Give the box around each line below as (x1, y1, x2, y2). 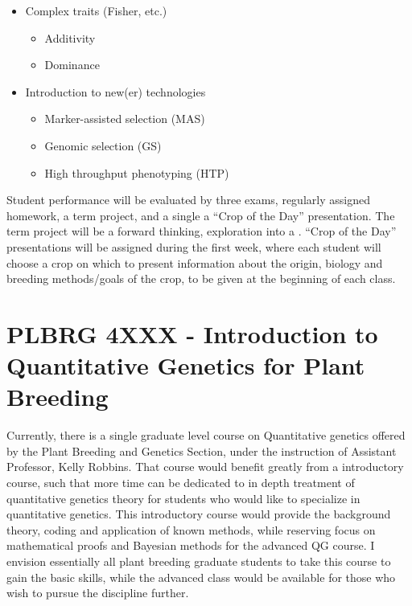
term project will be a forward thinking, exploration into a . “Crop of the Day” (6, 223, 397, 240)
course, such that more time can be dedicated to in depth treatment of (6, 474, 355, 490)
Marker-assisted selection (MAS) (44, 110, 205, 127)
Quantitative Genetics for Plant (6, 349, 365, 382)
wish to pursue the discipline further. (6, 584, 189, 601)
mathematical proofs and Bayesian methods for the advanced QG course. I (6, 537, 375, 554)
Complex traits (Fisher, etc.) (25, 2, 167, 18)
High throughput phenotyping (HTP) (44, 164, 229, 181)
